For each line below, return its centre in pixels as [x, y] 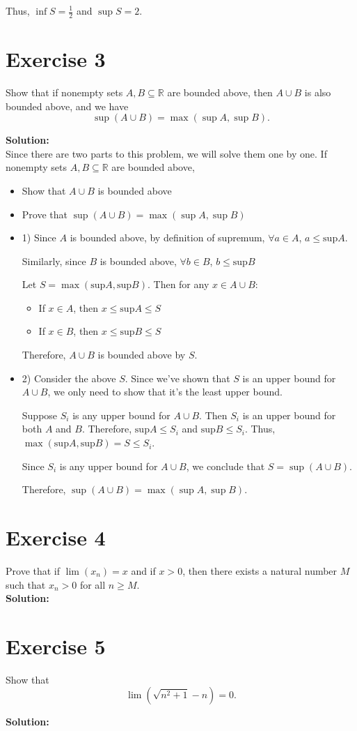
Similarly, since [54, 261]
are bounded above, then [220, 92]
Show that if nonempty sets [64, 92]
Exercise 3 [56, 59]
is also [318, 92]
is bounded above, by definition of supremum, [167, 238]
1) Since [39, 238]
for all [93, 584]
